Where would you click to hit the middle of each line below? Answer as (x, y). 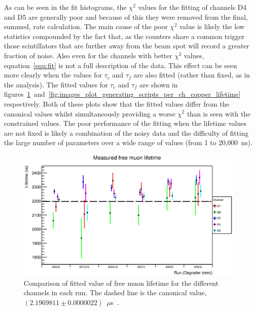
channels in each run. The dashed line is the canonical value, (115, 292)
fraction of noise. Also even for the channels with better (88, 55)
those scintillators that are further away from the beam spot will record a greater (127, 46)
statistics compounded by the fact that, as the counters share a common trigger (124, 36)
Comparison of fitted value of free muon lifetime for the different (121, 283)
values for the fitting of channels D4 (192, 7)
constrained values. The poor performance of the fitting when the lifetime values (125, 123)
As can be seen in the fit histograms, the (65, 7)
